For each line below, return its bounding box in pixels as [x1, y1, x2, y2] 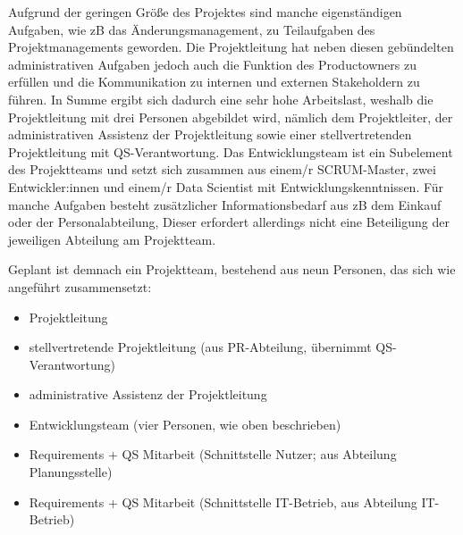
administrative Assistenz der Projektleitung [29, 385, 267, 404]
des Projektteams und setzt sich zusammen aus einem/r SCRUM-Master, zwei [8, 160, 436, 179]
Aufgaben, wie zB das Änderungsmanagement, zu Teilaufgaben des [8, 20, 375, 38]
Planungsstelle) [29, 463, 113, 481]
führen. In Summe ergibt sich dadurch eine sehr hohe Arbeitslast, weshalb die [8, 89, 434, 108]
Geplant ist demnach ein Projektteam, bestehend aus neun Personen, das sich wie [8, 260, 456, 279]
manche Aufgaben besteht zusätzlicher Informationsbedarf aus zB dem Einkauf [8, 195, 442, 213]
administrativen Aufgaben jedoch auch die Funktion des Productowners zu [8, 54, 417, 73]
